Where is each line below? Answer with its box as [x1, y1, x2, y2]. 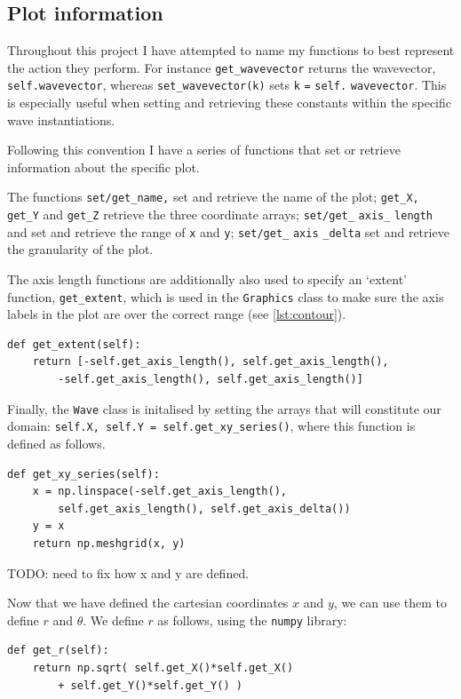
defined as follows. [7, 433, 106, 452]
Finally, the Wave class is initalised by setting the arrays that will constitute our [7, 399, 441, 417]
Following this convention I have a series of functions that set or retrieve [7, 140, 401, 159]
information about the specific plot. [7, 157, 200, 176]
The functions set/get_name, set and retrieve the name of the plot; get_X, [7, 187, 419, 206]
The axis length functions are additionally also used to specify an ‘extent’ [7, 270, 408, 289]
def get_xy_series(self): [7, 467, 160, 481]
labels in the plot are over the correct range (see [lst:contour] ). [7, 305, 346, 323]
